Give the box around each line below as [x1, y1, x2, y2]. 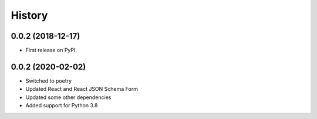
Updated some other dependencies [25, 94, 112, 101]
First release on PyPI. [25, 47, 77, 54]
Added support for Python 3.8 [25, 102, 98, 109]
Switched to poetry [25, 77, 72, 84]
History [11, 9, 48, 22]
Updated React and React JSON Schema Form [25, 86, 138, 93]
